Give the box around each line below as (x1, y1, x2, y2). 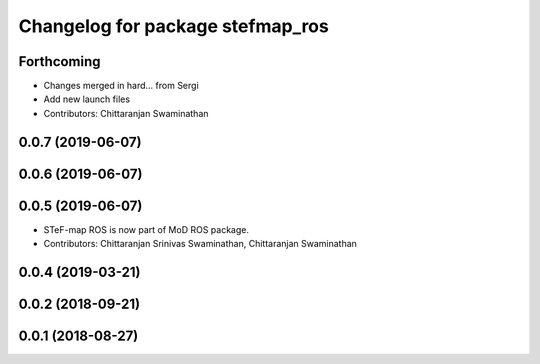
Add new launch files (43, 93, 130, 105)
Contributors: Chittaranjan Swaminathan (43, 107, 209, 119)
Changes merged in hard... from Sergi (43, 80, 199, 92)
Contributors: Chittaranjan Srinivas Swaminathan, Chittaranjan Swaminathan (43, 238, 357, 250)
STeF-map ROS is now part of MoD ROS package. (43, 223, 250, 235)
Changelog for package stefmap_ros (18, 15, 329, 37)
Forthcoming (18, 53, 101, 70)
